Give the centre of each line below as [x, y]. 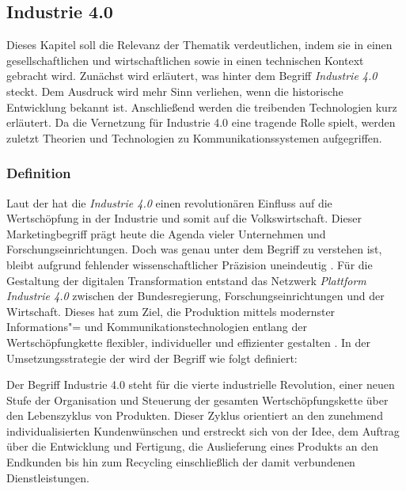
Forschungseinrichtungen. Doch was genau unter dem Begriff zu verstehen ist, [194, 249]
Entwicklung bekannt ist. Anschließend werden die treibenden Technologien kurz [202, 107]
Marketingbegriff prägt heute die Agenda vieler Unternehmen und [166, 233]
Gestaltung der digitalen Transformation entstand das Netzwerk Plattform [186, 280]
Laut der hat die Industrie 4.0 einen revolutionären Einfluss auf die [169, 202]
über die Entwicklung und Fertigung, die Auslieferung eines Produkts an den [193, 446]
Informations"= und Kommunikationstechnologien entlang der [157, 327]
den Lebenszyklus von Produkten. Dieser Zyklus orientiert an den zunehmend [195, 415]
